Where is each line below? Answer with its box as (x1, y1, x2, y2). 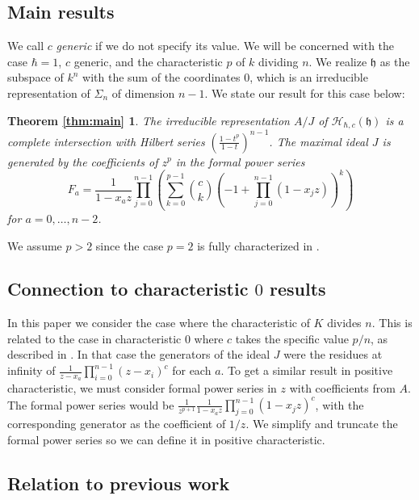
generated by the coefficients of (7, 153, 158, 170)
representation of (7, 84, 90, 101)
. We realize (308, 53, 367, 69)
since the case (95, 237, 164, 254)
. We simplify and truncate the (245, 415, 398, 432)
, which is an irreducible (249, 69, 368, 86)
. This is (371, 314, 413, 331)
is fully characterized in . (197, 237, 320, 254)
